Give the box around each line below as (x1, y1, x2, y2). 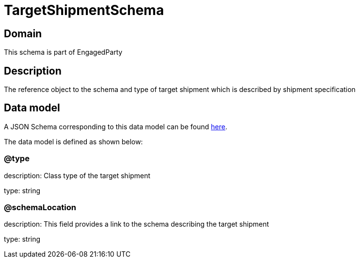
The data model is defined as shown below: (4, 137, 143, 146)
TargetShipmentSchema (4, 2, 164, 18)
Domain (4, 27, 42, 40)
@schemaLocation (4, 202, 76, 212)
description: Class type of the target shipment (4, 171, 150, 180)
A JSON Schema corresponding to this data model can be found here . (4, 122, 228, 131)
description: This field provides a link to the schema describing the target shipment (4, 220, 269, 229)
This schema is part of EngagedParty (4, 48, 123, 57)
